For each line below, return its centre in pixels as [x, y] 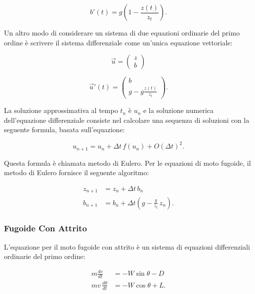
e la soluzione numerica [178, 110]
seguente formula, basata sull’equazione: [64, 129]
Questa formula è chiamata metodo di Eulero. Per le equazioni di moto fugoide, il [127, 163]
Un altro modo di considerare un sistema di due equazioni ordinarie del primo [122, 33]
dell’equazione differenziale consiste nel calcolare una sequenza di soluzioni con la [127, 120]
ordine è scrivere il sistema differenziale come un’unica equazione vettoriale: [118, 42]
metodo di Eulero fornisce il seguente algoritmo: [77, 172]
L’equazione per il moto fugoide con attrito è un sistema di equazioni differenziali [127, 246]
